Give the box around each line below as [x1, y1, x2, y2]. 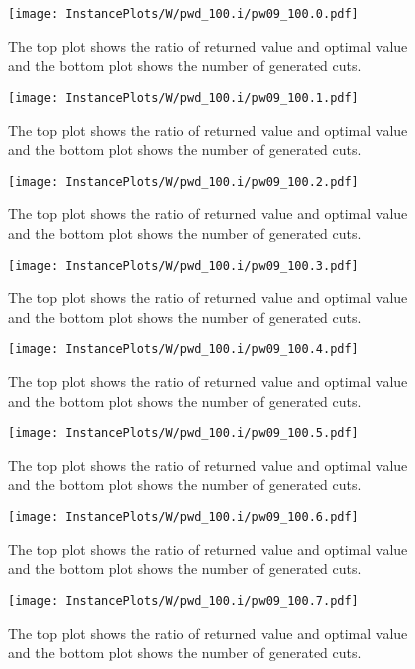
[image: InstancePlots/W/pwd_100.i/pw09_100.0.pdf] [8, 7, 359, 21]
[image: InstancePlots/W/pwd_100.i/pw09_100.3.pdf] [8, 258, 359, 273]
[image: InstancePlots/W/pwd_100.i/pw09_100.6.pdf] [8, 510, 359, 525]
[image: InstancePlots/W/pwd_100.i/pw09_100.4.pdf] [8, 342, 359, 357]
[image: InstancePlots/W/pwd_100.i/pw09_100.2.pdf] [8, 174, 359, 189]
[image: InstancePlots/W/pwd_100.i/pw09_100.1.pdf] [8, 90, 359, 105]
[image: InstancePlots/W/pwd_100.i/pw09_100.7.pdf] [8, 593, 359, 608]
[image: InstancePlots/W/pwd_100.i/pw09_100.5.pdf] [8, 426, 359, 441]
